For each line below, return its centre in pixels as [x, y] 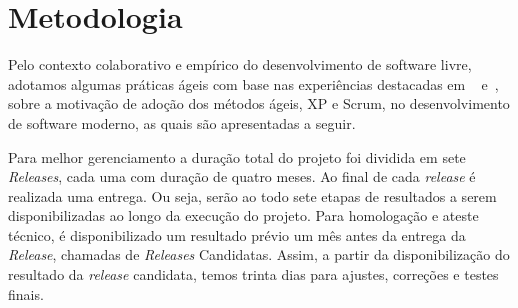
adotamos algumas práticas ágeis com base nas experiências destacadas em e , [253, 83]
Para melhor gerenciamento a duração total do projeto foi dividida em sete [237, 156]
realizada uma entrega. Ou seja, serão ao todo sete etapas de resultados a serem [252, 195]
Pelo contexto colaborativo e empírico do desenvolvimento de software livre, [240, 64]
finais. [26, 293]
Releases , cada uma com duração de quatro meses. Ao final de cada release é [242, 176]
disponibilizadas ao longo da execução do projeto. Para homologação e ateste [243, 215]
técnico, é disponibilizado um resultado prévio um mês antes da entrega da [237, 234]
